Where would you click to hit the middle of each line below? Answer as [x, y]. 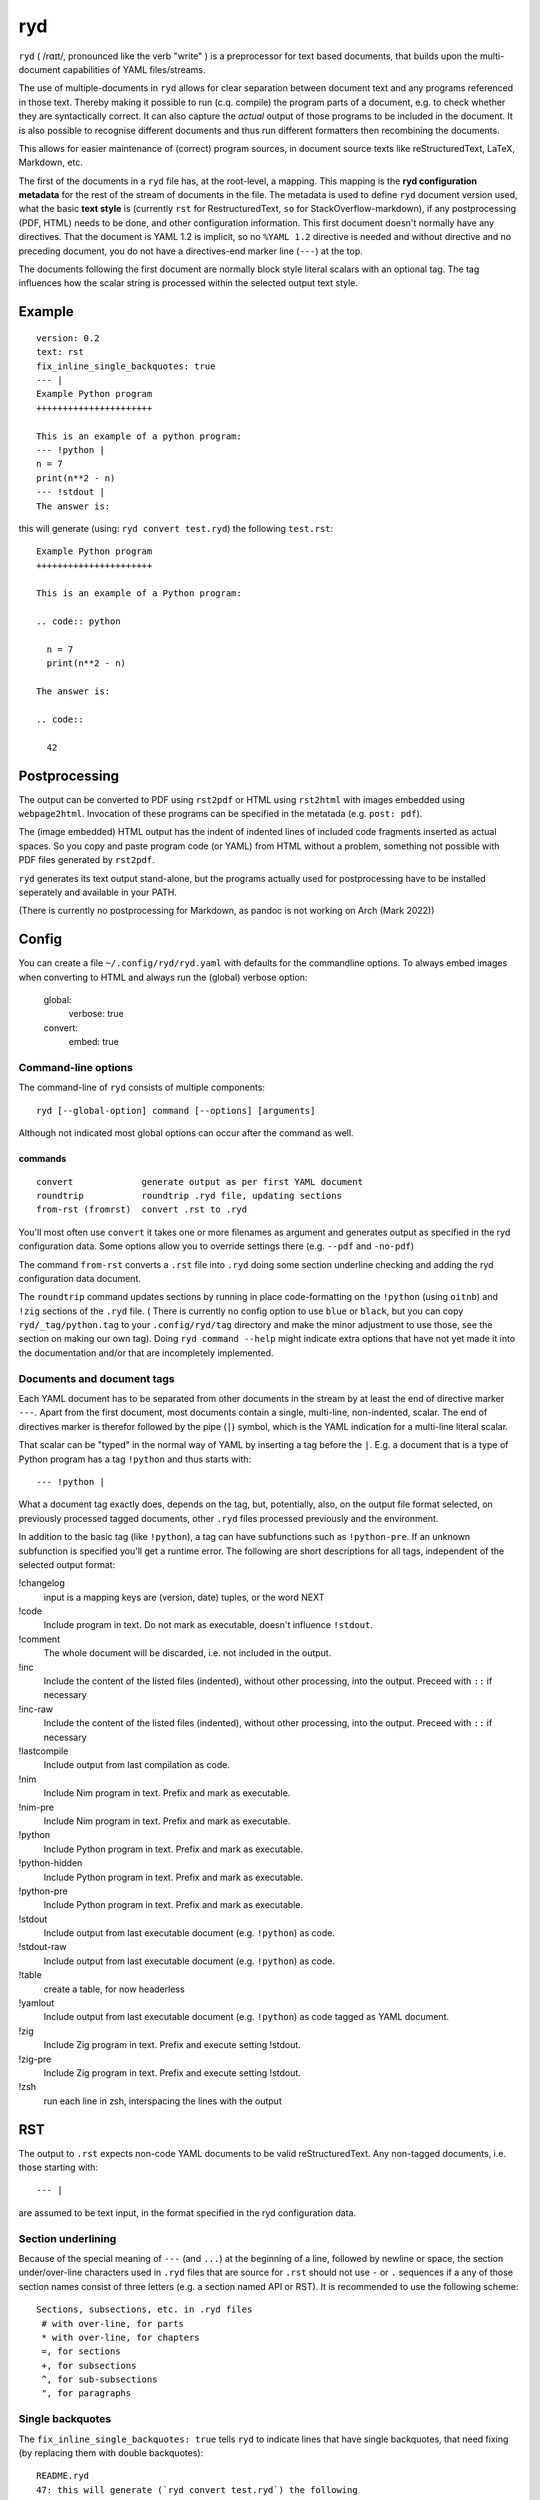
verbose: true [96, 1014]
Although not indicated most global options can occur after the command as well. [186, 1133]
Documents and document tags [96, 1378]
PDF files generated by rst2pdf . [86, 860]
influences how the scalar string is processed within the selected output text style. [188, 283]
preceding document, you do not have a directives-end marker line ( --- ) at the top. [191, 251]
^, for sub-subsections [99, 2379]
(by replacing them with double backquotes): [111, 2453]
